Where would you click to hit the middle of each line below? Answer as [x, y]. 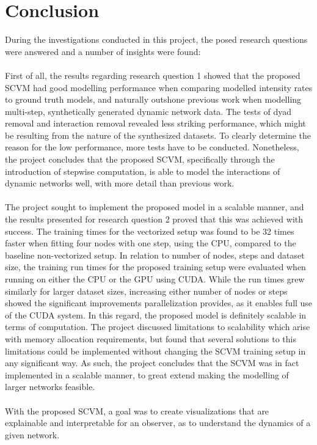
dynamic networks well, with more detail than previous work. [120, 183]
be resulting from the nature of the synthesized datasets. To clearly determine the [158, 135]
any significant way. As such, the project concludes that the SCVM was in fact [152, 363]
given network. [32, 434]
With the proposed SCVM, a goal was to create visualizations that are [137, 410]
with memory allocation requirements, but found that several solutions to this [151, 338]
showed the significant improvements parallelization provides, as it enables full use [159, 303]
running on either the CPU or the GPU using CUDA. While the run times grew [155, 279]
